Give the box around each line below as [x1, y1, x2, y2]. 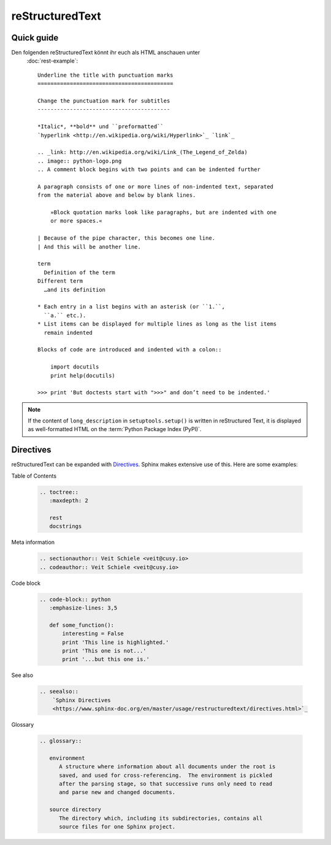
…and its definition [44, 286, 106, 293]
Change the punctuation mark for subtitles [37, 97, 170, 104]
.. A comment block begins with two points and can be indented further [37, 166, 261, 173]
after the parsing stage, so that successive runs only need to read [59, 781, 273, 787]
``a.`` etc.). [44, 312, 86, 319]
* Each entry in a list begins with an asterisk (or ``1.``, [37, 304, 225, 310]
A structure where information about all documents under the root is [59, 763, 276, 770]
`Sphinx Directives [52, 697, 112, 703]
